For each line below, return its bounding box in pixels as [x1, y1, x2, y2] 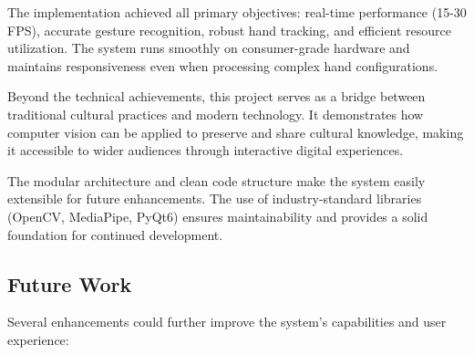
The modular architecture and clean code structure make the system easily [7, 171, 426, 190]
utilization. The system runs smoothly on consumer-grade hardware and [7, 38, 410, 57]
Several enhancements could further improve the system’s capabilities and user [7, 312, 447, 331]
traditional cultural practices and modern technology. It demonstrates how [7, 104, 424, 123]
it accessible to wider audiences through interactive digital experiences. [7, 141, 404, 160]
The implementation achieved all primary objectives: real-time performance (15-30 [7, 3, 467, 21]
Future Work [7, 269, 132, 298]
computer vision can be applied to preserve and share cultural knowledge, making [7, 122, 464, 141]
